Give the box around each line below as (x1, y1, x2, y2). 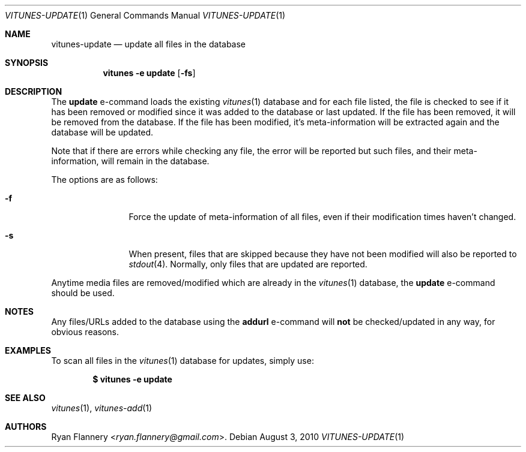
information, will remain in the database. (51, 156, 210, 166)
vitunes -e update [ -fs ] (103, 68, 196, 78)
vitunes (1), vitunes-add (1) (51, 403, 153, 413)
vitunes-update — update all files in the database (51, 39, 246, 49)
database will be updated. (51, 127, 154, 137)
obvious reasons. (51, 327, 119, 337)
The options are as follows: (51, 174, 158, 185)
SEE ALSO (5, 393, 46, 403)
